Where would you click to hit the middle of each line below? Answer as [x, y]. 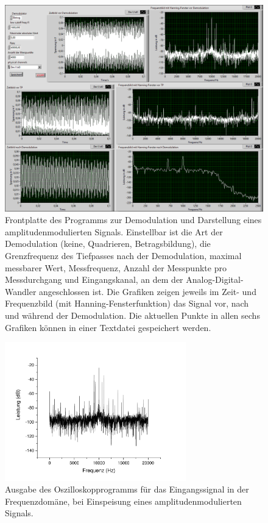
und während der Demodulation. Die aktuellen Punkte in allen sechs [132, 315]
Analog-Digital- [215, 279]
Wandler [21, 291]
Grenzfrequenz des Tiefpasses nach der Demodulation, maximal [123, 256]
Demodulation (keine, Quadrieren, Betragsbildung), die [108, 244]
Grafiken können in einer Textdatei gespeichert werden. [108, 327]
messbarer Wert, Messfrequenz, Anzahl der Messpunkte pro [116, 267]
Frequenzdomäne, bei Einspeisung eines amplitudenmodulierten [123, 501]
